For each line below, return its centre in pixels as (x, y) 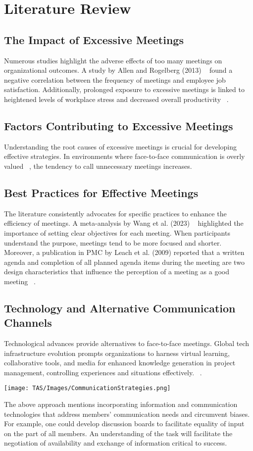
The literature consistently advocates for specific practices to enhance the (115, 213)
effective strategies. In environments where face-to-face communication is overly (125, 156)
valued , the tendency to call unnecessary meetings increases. (98, 166)
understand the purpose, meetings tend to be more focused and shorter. (113, 242)
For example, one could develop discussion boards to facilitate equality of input (124, 424)
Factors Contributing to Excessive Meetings (119, 125)
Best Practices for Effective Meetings (101, 192)
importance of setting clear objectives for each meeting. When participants (117, 232)
